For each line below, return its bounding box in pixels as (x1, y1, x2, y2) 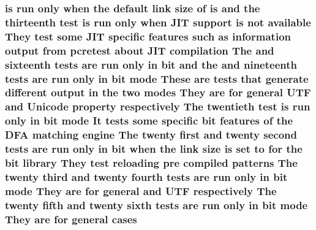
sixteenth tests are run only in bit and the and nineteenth (5, 56, 297, 72)
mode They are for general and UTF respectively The (5, 183, 277, 198)
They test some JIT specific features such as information (5, 28, 291, 44)
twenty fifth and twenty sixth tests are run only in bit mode (5, 197, 308, 212)
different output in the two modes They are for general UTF (5, 85, 311, 100)
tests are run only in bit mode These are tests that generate (5, 71, 309, 86)
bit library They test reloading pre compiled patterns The (5, 155, 298, 171)
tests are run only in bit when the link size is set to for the (5, 141, 303, 156)
